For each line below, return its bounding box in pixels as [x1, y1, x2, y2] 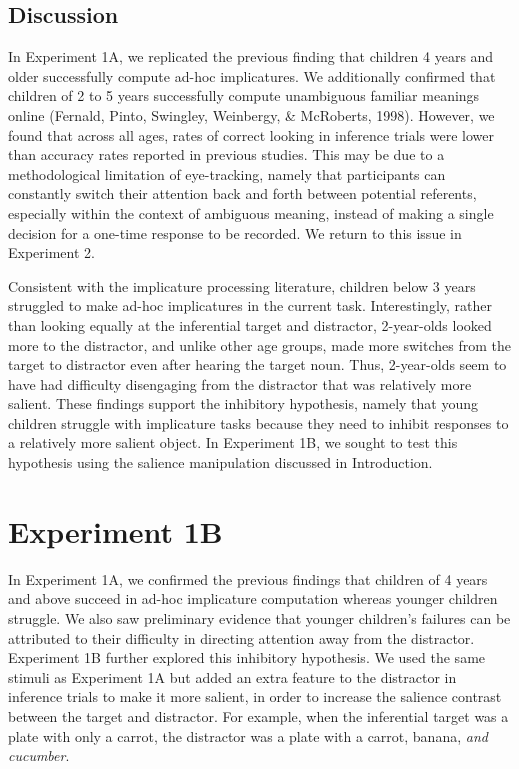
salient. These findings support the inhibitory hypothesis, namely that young [8, 393, 478, 414]
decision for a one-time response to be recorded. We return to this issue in [8, 222, 462, 243]
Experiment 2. [8, 242, 95, 263]
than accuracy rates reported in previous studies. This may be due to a [8, 144, 445, 165]
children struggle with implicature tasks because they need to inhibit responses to [8, 412, 509, 433]
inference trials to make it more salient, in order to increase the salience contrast [8, 686, 502, 707]
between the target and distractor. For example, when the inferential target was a [8, 705, 509, 726]
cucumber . [8, 745, 70, 766]
